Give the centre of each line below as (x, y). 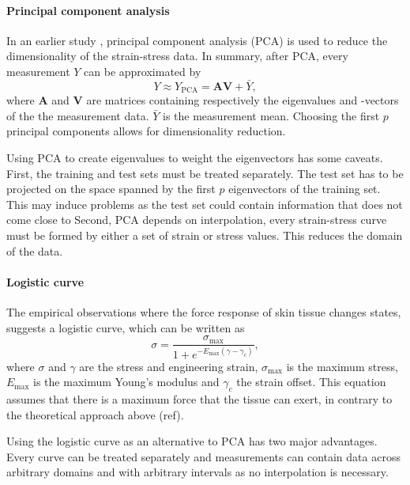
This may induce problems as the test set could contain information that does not (205, 204)
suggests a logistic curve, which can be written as (126, 327)
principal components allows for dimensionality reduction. (146, 131)
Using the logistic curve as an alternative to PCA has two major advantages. (192, 441)
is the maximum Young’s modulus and (126, 382)
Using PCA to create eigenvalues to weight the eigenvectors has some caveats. (195, 158)
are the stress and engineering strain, (169, 366)
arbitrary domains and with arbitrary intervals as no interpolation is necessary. (197, 472)
